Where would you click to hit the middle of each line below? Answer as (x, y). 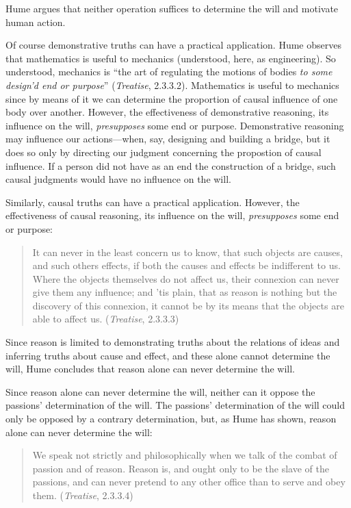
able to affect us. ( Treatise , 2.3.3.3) (106, 319)
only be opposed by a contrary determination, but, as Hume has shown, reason (171, 419)
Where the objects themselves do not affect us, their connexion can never (186, 278)
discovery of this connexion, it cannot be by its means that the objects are (188, 305)
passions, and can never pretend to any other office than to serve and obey (189, 482)
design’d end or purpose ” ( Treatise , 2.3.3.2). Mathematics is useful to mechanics (172, 85)
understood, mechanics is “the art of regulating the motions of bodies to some (169, 72)
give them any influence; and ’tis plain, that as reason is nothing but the (185, 292)
